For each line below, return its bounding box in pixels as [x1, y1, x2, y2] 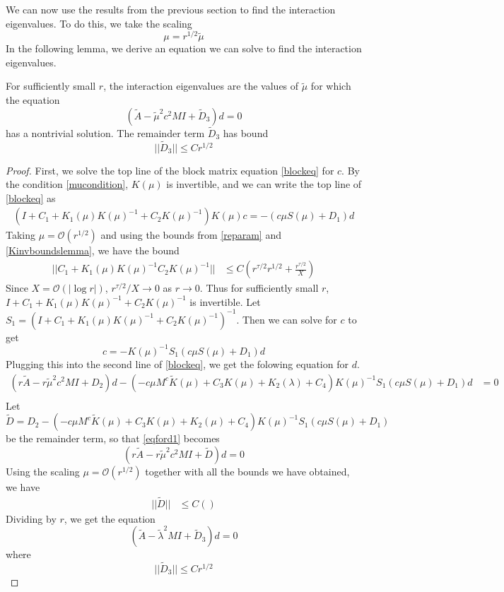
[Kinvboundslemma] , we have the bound [6, 243, 180, 258]
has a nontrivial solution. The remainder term [6, 125, 205, 140]
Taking [6, 227, 36, 242]
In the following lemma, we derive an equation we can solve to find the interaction [6, 41, 362, 56]
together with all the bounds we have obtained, [145, 463, 350, 478]
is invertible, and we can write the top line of [166, 177, 362, 191]
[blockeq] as [6, 190, 56, 205]
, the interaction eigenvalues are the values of [103, 78, 299, 93]
